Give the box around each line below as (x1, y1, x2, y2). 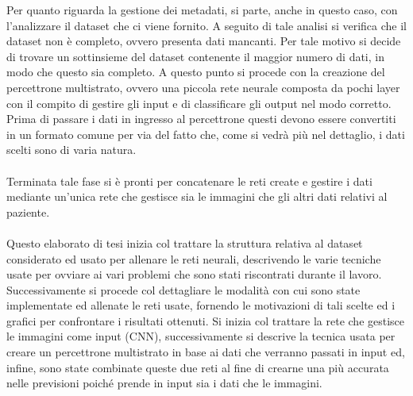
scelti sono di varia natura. (6, 141, 137, 158)
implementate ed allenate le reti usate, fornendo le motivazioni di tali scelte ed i (6, 297, 396, 313)
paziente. (6, 203, 50, 220)
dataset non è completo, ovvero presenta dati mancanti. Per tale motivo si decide (6, 33, 401, 49)
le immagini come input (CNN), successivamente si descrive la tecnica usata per (6, 328, 396, 344)
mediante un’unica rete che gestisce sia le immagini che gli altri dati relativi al (6, 188, 388, 205)
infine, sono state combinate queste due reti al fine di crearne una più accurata (6, 359, 389, 375)
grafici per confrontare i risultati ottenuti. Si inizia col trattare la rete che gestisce (6, 312, 405, 329)
